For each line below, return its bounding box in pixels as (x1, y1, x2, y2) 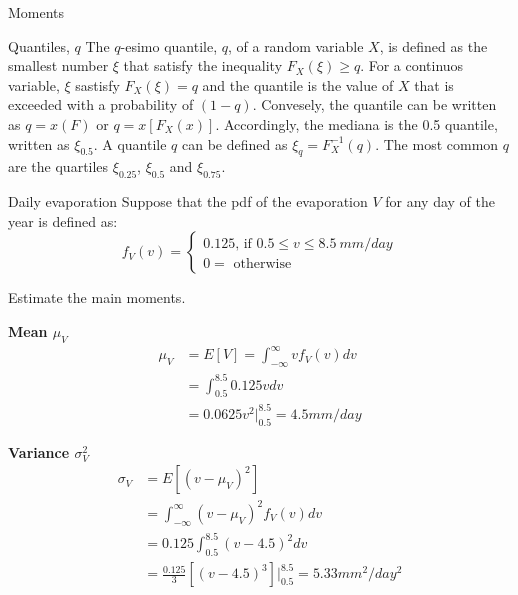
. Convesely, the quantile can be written (252, 94, 497, 115)
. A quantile (93, 133, 167, 154)
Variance (8, 441, 70, 462)
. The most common (375, 133, 499, 154)
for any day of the (385, 191, 495, 212)
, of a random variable (227, 35, 364, 56)
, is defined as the (379, 35, 488, 56)
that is (414, 74, 454, 95)
